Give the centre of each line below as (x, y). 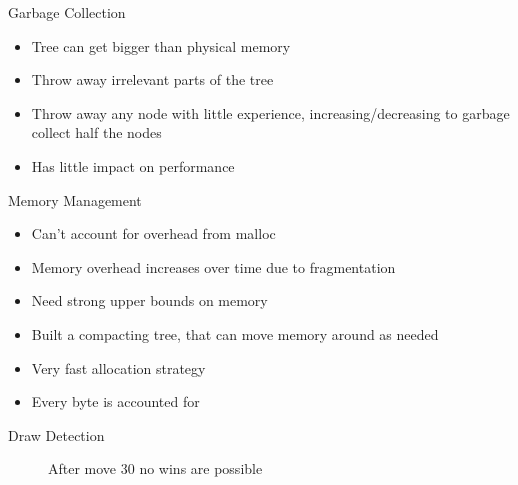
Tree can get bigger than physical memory (161, 45)
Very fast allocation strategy (118, 367)
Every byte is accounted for (115, 401)
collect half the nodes (96, 132)
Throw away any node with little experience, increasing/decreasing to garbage (270, 112)
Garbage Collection (67, 12)
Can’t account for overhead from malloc (153, 233)
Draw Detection (56, 434)
